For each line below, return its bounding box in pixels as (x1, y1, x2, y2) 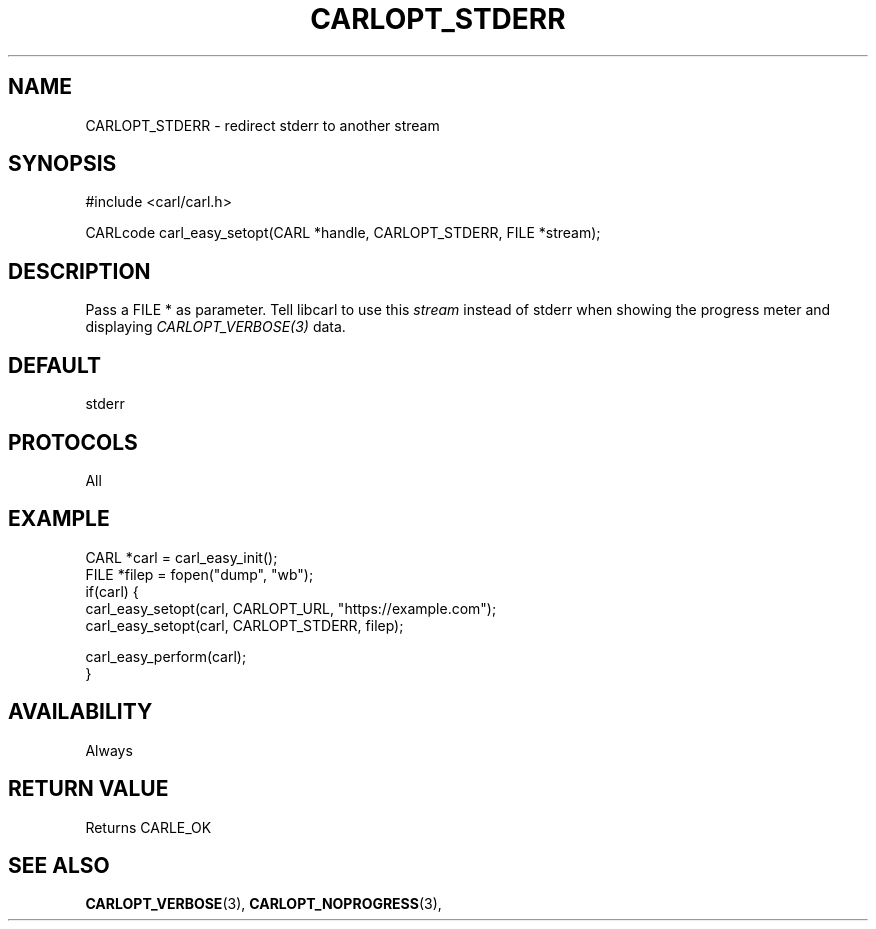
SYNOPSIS (8, 151, 117, 177)
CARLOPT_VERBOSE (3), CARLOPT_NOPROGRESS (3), (85, 895, 442, 913)
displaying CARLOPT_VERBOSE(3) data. (85, 318, 346, 336)
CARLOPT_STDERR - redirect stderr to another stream (85, 116, 440, 134)
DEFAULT (8, 352, 101, 378)
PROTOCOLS (8, 429, 138, 455)
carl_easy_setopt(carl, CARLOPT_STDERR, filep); (85, 616, 404, 634)
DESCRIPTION (8, 258, 151, 284)
